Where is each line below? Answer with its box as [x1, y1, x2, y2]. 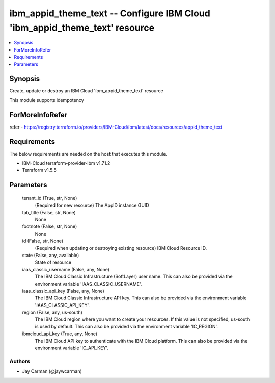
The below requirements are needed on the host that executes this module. [9, 150, 168, 157]
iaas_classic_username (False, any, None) [22, 266, 109, 272]
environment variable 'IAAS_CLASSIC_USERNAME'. [35, 280, 142, 287]
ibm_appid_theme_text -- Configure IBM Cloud [9, 8, 211, 19]
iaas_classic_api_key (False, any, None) [22, 288, 104, 294]
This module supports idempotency [9, 97, 84, 103]
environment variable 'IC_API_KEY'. [35, 345, 109, 351]
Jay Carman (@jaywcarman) [22, 368, 82, 374]
